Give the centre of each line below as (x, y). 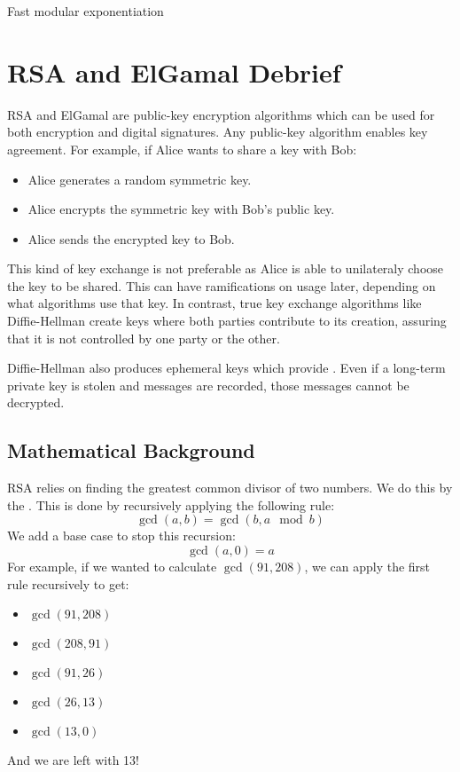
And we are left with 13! (73, 760)
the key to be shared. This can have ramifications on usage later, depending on (222, 285)
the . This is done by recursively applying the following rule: (171, 504)
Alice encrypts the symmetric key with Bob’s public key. (181, 209)
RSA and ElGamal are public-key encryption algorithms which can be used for (221, 114)
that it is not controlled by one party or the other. (144, 338)
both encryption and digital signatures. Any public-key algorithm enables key (218, 132)
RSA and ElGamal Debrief (174, 71)
